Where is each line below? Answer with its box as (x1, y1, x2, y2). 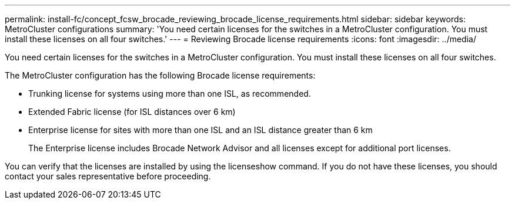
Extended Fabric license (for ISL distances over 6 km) (28, 107, 236, 117)
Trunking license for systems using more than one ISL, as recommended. (28, 89, 311, 98)
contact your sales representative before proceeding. (5, 171, 211, 181)
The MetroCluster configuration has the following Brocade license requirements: (5, 70, 316, 80)
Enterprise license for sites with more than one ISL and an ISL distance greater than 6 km (28, 125, 373, 135)
